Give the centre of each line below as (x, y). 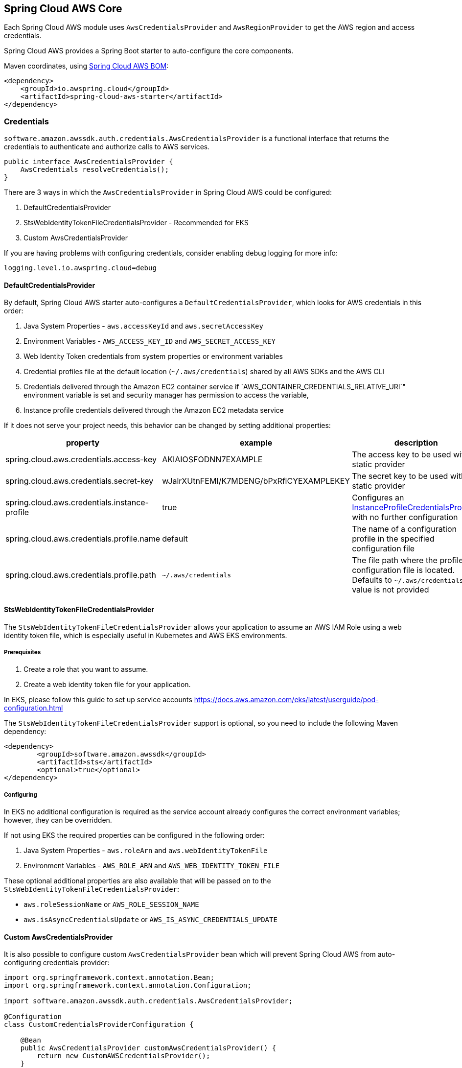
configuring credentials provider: (57, 963)
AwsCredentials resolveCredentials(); (95, 170)
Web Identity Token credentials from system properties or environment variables (153, 356)
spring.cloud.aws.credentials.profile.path (81, 575)
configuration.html (34, 708)
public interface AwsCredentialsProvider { (89, 162)
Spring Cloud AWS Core (63, 9)
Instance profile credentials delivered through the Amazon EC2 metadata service (154, 410)
